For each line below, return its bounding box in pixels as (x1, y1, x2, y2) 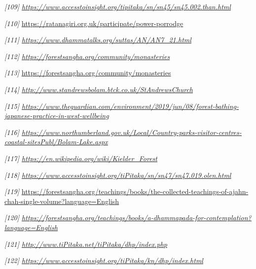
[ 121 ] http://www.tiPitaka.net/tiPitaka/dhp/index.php (4, 238, 167, 249)
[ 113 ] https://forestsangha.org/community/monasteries (4, 67, 171, 78)
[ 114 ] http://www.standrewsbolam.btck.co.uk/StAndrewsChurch (4, 84, 193, 94)
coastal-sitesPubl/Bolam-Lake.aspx (4, 136, 108, 147)
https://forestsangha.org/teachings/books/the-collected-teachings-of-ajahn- (21, 186, 249, 197)
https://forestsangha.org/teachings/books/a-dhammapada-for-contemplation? (22, 212, 252, 223)
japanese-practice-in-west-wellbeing (4, 110, 109, 121)
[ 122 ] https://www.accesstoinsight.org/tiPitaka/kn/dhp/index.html (4, 255, 203, 266)
